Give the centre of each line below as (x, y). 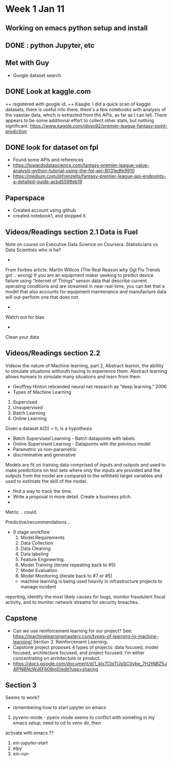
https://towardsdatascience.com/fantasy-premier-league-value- (81, 165)
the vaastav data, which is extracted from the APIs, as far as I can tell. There (86, 115)
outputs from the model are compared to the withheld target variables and (84, 475)
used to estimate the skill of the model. (46, 481)
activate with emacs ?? (30, 733)
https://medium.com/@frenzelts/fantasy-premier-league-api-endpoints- (89, 176)
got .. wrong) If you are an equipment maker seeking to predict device (79, 275)
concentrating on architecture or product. (57, 658)
